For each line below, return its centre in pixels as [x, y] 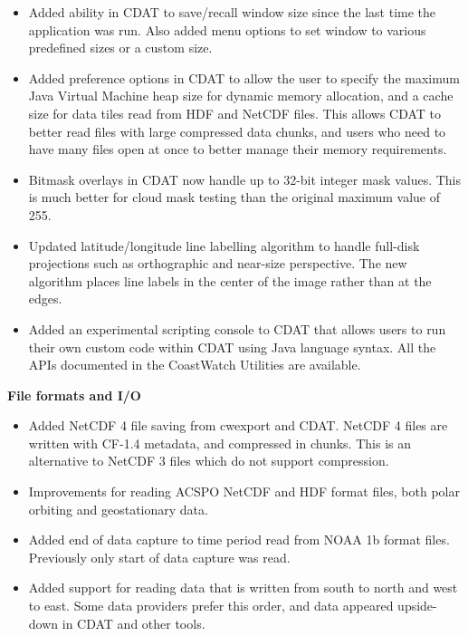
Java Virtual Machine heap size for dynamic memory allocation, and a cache [241, 96]
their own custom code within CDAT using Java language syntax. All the [232, 347]
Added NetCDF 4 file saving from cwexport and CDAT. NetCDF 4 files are [238, 425]
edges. [45, 299]
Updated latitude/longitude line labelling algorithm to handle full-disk [224, 245]
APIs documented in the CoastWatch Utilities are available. [195, 365]
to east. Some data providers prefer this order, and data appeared [211, 606]
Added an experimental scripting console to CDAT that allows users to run [237, 328]
